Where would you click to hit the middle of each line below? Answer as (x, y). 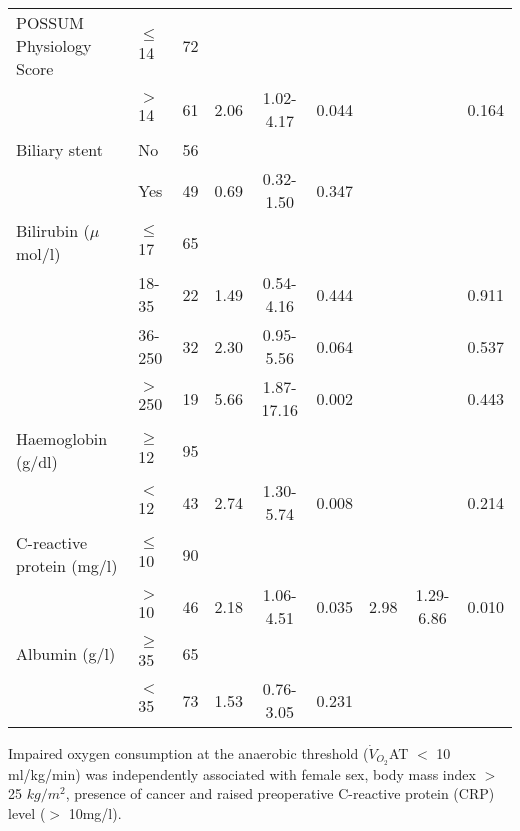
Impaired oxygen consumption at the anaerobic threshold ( (188, 753)
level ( (27, 813)
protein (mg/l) (67, 565)
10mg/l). (95, 813)
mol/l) (38, 253)
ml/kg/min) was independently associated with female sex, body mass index (242, 773)
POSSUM (50, 22)
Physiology (54, 45)
